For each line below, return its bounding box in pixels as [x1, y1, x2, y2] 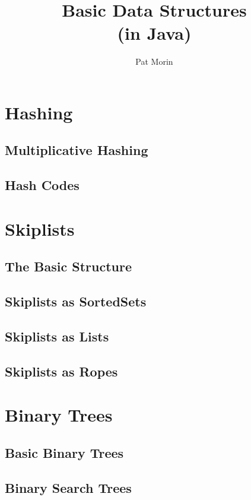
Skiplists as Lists [5, 327, 109, 345]
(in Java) [117, 21, 192, 45]
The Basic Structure [5, 257, 132, 276]
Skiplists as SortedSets [5, 292, 147, 311]
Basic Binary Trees [5, 443, 124, 461]
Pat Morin [135, 55, 173, 68]
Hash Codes [5, 176, 80, 194]
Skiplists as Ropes [5, 362, 118, 380]
